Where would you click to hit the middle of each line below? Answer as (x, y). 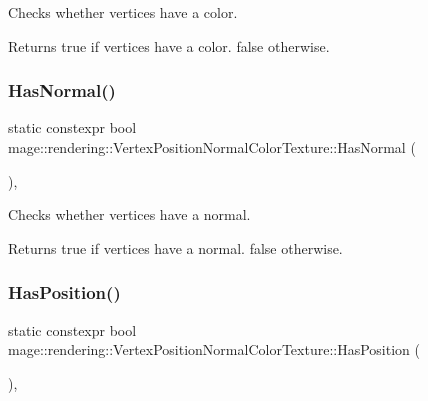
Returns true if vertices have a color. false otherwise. (169, 45)
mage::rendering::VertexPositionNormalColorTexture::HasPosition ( (214, 349)
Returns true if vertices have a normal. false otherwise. (175, 247)
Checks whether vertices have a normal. (129, 214)
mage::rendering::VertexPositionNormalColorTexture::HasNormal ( (212, 147)
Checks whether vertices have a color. (123, 12)
